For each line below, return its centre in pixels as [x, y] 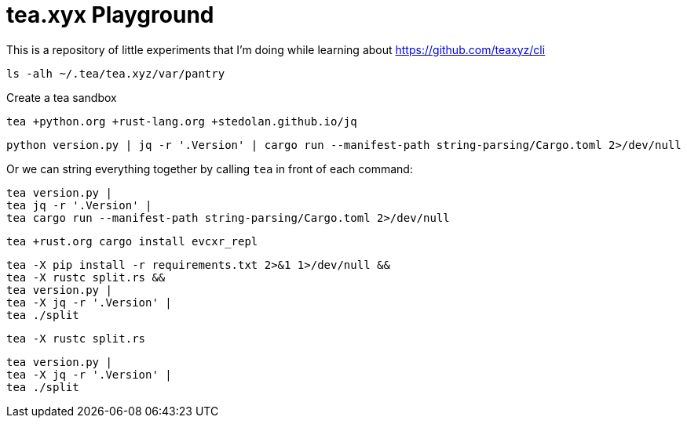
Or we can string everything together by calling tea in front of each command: [210, 169]
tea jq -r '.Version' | [79, 205]
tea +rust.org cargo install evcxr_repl [132, 241]
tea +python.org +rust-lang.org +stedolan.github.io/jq [182, 121]
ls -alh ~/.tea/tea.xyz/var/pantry [116, 73]
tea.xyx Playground [110, 15]
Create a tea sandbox [62, 97]
